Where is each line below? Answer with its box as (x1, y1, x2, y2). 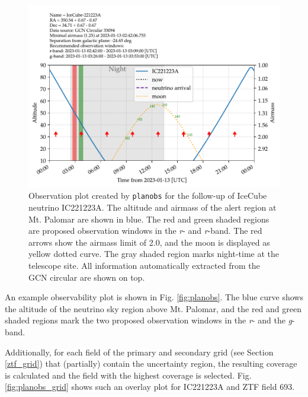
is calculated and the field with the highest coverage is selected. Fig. (5, 369, 252, 381)
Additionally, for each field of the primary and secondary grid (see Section (5, 345, 274, 358)
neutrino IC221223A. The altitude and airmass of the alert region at (28, 201, 277, 214)
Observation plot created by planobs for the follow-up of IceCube (28, 189, 267, 202)
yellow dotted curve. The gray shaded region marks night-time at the (28, 247, 280, 260)
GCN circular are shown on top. (28, 271, 145, 283)
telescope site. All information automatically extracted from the (28, 259, 260, 272)
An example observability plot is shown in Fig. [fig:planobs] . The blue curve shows (5, 291, 303, 303)
